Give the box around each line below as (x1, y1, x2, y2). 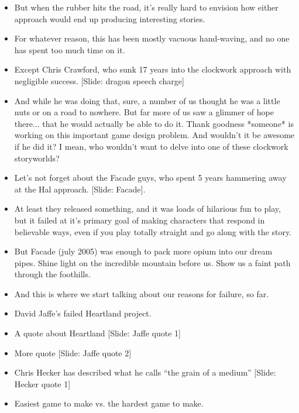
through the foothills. (14, 268, 91, 280)
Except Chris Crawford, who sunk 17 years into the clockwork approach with (14, 63, 291, 75)
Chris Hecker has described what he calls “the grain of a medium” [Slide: (14, 366, 276, 378)
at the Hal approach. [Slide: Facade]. (14, 183, 146, 195)
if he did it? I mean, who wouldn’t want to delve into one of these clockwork (14, 140, 288, 152)
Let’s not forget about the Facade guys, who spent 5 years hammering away (14, 171, 287, 184)
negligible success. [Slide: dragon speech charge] (14, 74, 184, 87)
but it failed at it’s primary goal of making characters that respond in (14, 214, 265, 226)
